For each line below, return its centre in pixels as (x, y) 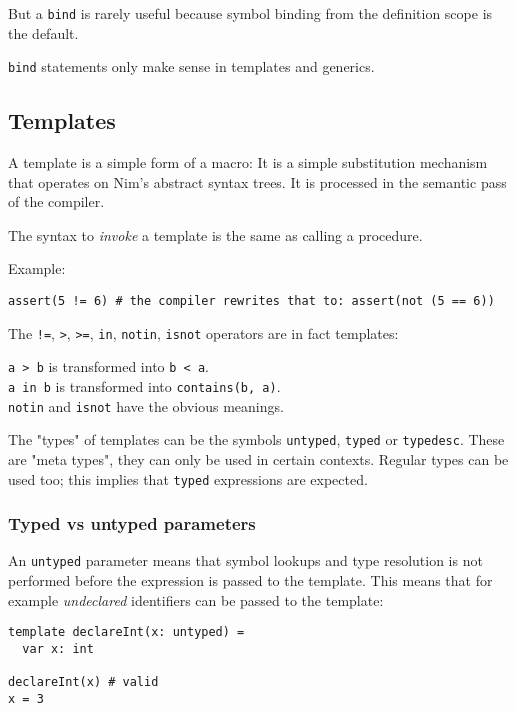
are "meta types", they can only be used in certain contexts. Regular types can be (258, 459)
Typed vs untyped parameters (132, 523)
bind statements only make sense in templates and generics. (191, 66)
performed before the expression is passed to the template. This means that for (250, 580)
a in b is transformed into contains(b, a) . (144, 386)
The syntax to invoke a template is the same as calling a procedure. (215, 234)
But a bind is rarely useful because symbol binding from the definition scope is (250, 13)
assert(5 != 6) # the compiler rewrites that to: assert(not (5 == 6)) (251, 301)
